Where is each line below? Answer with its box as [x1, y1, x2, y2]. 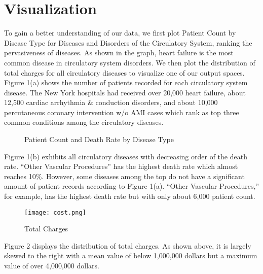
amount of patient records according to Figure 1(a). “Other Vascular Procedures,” [4, 181, 259, 191]
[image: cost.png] [24, 209, 86, 216]
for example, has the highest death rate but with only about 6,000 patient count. [4, 191, 255, 201]
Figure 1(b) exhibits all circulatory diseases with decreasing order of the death [4, 151, 247, 161]
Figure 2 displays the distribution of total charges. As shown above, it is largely [4, 240, 251, 251]
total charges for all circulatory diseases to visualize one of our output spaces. [4, 67, 245, 78]
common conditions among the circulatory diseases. [4, 117, 164, 127]
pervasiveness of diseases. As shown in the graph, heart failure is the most [4, 47, 234, 58]
